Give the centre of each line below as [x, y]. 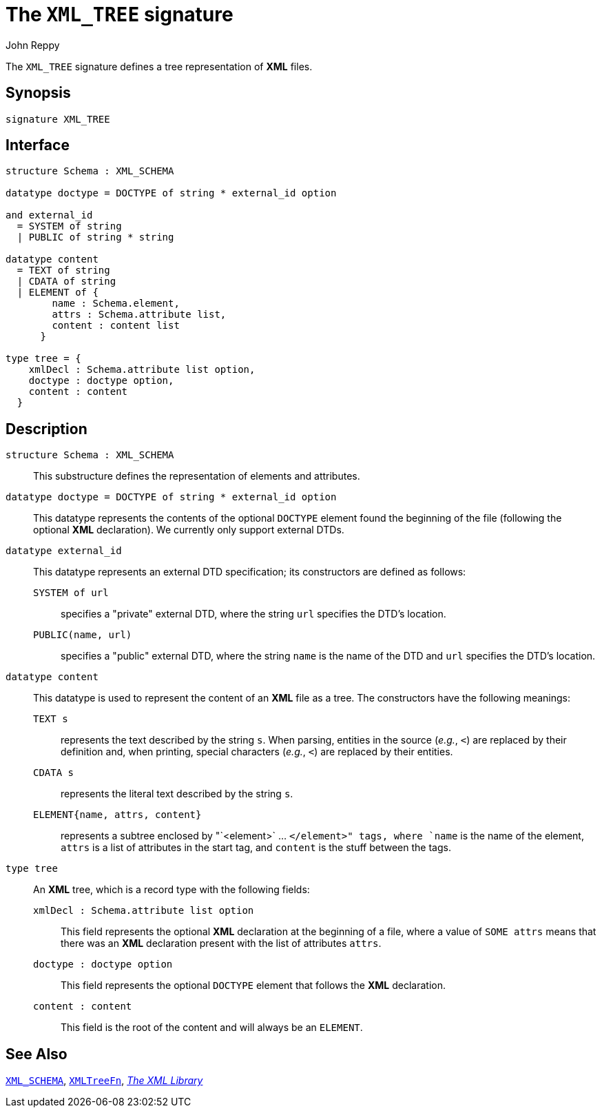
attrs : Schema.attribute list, [139, 315]
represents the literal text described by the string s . [177, 794]
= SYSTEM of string [69, 226]
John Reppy [33, 45]
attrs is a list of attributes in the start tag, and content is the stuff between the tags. [256, 848]
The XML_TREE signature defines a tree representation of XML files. [159, 66]
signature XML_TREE [58, 119]
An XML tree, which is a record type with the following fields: [172, 890]
